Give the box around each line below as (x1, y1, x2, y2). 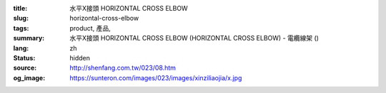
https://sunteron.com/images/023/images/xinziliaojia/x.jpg (69, 73, 242, 82)
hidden (69, 53, 91, 62)
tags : (13, 23, 29, 32)
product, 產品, (69, 23, 111, 32)
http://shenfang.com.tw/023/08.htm (69, 64, 177, 72)
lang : (13, 43, 29, 53)
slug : (13, 14, 29, 23)
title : (13, 4, 28, 12)
